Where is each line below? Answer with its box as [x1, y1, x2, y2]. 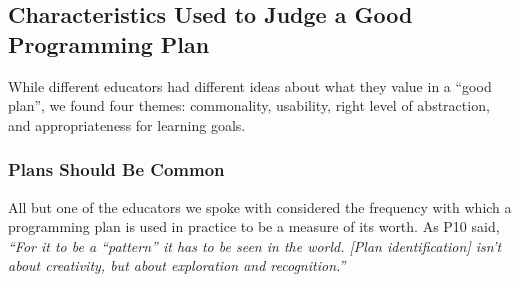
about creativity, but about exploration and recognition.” [8, 255, 346, 276]
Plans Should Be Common [8, 157, 225, 182]
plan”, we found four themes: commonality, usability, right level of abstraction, [8, 95, 490, 116]
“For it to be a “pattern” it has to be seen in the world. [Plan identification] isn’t [8, 235, 502, 256]
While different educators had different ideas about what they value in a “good [8, 75, 492, 96]
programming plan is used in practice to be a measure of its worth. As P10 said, [8, 216, 500, 237]
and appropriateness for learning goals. [8, 114, 246, 135]
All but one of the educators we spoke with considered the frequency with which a [8, 196, 512, 217]
